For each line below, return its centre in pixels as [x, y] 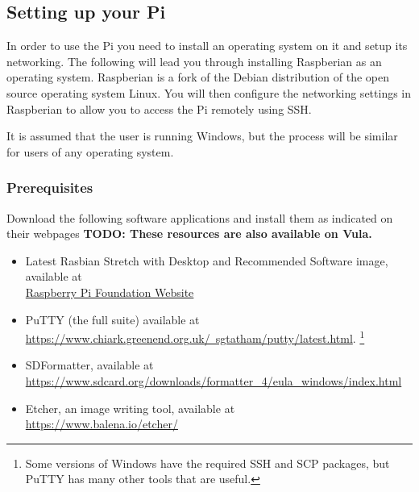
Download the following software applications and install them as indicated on [200, 217]
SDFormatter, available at [89, 365]
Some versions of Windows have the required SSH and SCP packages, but [207, 463]
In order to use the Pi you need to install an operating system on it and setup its [207, 46]
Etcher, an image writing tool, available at [130, 408]
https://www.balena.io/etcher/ [102, 424]
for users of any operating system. [90, 151]
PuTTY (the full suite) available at [112, 319]
